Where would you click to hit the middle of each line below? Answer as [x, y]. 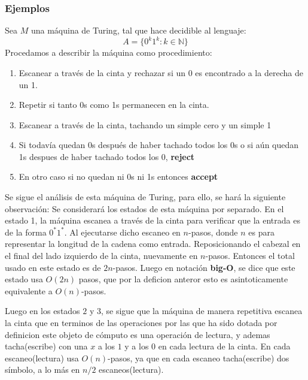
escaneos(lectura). [131, 370]
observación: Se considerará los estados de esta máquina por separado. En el [144, 208]
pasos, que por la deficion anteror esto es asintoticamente [183, 279]
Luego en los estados [42, 311]
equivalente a [29, 290]
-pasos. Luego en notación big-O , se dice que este [204, 267]
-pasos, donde [213, 232]
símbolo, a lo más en [42, 370]
